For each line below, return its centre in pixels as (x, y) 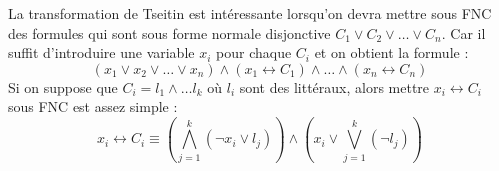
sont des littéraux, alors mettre (334, 86)
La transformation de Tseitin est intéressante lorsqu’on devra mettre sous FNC (250, 13)
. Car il (463, 32)
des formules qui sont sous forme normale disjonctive (169, 32)
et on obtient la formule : (391, 52)
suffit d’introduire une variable (101, 52)
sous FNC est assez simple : (93, 106)
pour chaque (254, 52)
